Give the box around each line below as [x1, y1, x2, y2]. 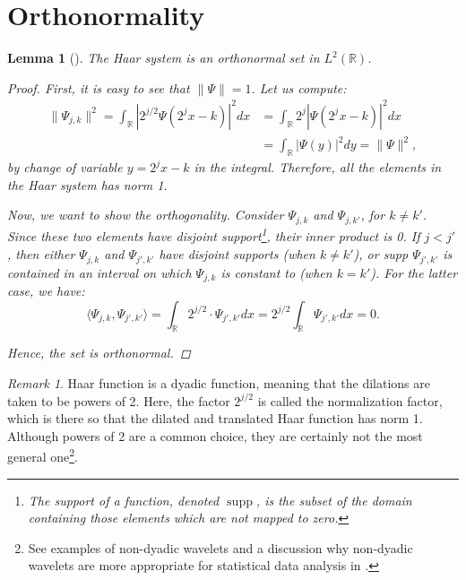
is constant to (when [220, 263, 332, 281]
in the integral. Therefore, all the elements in [194, 158, 442, 177]
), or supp [353, 245, 409, 264]
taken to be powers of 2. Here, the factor [7, 391, 230, 410]
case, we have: [7, 281, 85, 299]
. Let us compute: [251, 78, 347, 97]
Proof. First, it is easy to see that [7, 78, 190, 97]
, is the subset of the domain [255, 490, 412, 509]
